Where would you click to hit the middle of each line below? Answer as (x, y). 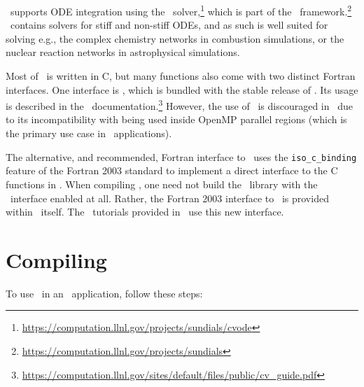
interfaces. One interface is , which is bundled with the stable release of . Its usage (182, 89)
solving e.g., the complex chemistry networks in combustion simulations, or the (175, 38)
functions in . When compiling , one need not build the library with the (162, 184)
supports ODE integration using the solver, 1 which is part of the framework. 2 (181, 10)
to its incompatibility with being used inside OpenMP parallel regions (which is (176, 119)
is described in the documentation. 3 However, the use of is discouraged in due (179, 105)
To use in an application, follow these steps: (104, 293)
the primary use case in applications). (89, 133)
